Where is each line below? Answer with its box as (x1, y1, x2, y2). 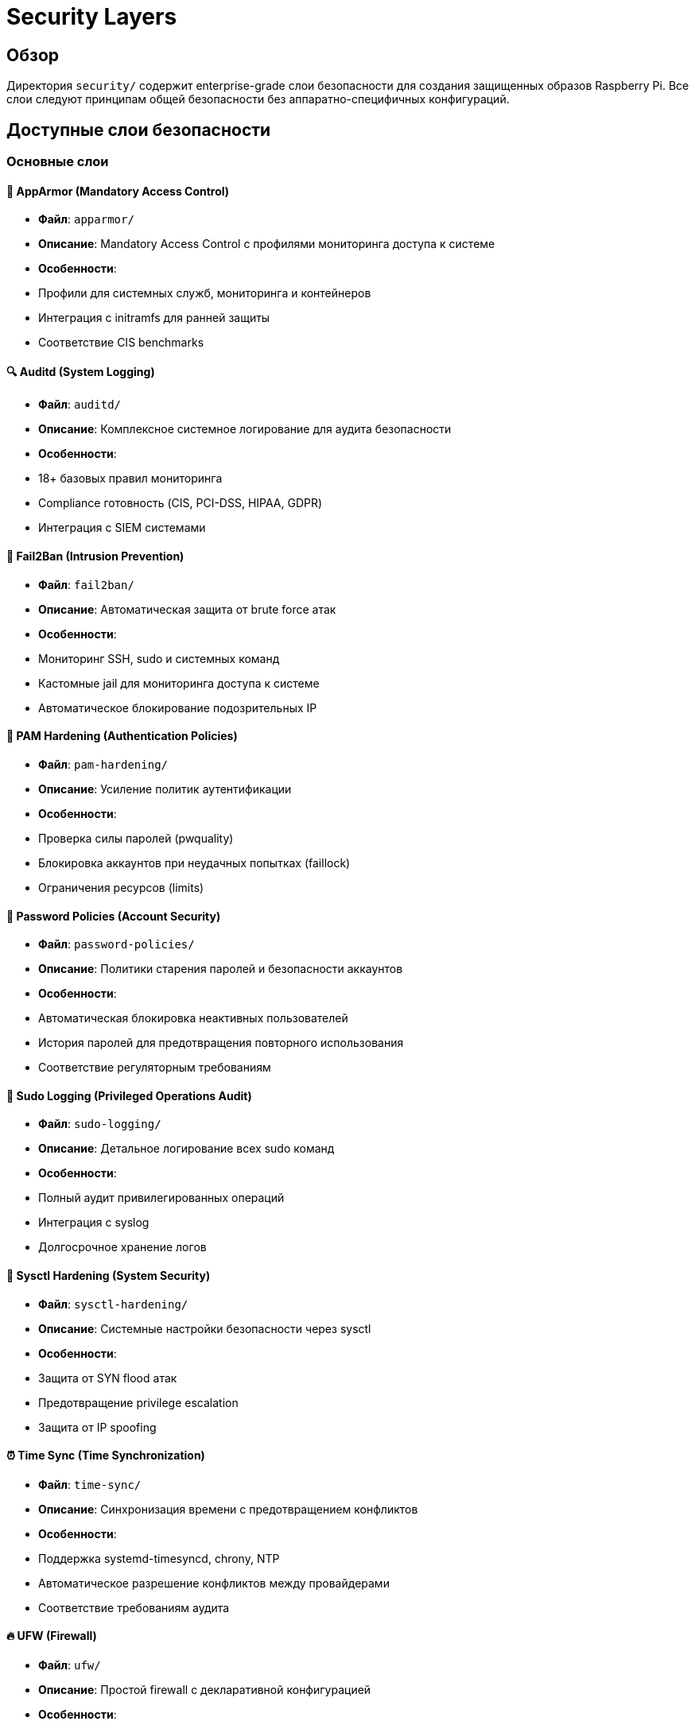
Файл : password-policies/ (38, 937, 195, 952)
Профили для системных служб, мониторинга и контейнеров (38, 286, 371, 300)
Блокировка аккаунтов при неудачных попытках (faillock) (38, 855, 351, 870)
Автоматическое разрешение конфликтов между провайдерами (38, 1576, 390, 1590)
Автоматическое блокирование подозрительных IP (38, 700, 317, 715)
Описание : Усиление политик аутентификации (38, 781, 292, 796)
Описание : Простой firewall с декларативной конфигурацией (38, 1682, 371, 1696)
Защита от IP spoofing (38, 1420, 157, 1434)
